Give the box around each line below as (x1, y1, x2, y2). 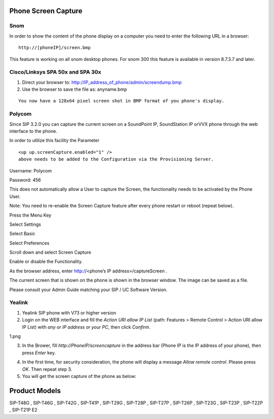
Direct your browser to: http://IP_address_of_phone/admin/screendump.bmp (22, 79, 182, 85)
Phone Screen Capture (9, 7, 83, 15)
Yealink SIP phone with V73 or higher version (22, 309, 117, 316)
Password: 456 (9, 177, 41, 183)
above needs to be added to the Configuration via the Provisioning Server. (18, 156, 214, 162)
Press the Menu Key (9, 212, 52, 218)
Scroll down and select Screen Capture (9, 249, 91, 256)
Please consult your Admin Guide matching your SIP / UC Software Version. (9, 287, 167, 293)
